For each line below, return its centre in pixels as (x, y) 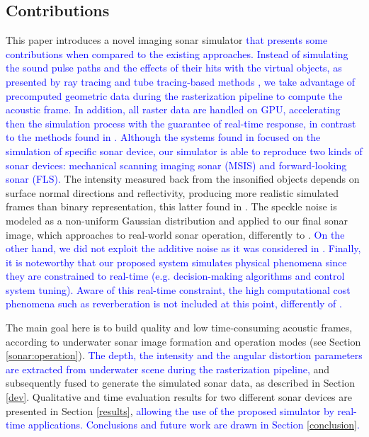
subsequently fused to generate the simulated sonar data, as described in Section (180, 383)
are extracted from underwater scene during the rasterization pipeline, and (168, 369)
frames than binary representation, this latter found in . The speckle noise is (171, 206)
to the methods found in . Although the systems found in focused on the (163, 137)
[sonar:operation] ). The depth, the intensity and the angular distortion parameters (184, 355)
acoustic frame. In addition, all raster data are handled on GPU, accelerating (173, 109)
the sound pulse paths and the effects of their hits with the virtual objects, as (174, 68)
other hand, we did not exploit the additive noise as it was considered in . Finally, (183, 248)
